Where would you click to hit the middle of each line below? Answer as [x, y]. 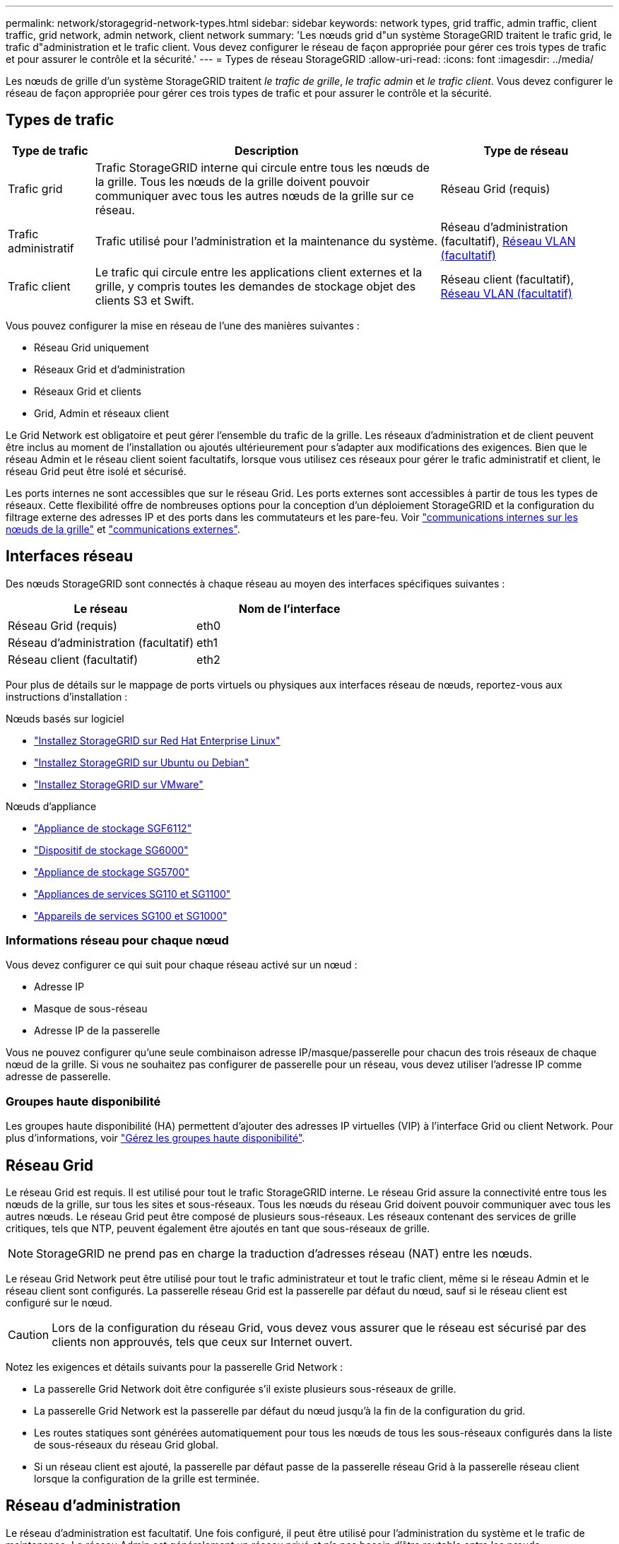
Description [266, 150]
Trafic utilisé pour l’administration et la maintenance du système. [266, 241]
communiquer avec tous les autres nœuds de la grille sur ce [254, 195]
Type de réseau [526, 150]
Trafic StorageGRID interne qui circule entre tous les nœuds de [262, 167]
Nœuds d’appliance [51, 806]
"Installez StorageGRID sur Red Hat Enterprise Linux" [157, 740]
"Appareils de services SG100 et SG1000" [131, 916]
